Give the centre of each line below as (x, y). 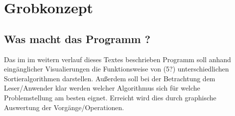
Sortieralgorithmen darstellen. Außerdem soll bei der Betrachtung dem (110, 78)
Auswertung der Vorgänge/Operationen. (64, 107)
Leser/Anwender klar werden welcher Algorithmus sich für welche (102, 88)
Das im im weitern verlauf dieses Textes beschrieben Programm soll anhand (117, 59)
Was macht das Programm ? (77, 38)
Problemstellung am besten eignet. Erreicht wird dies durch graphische (110, 97)
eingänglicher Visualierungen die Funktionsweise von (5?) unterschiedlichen (117, 69)
